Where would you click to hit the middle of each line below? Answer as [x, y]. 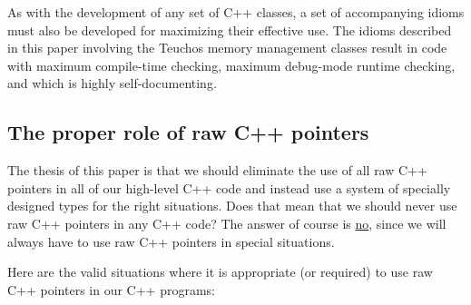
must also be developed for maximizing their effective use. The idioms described [230, 30]
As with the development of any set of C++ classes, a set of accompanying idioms [236, 12]
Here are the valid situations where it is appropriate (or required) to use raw [220, 272]
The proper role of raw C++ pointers [188, 132]
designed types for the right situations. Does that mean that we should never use [232, 206]
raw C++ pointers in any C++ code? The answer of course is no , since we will [227, 223]
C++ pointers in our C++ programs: [111, 289]
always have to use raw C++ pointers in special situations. [171, 241]
